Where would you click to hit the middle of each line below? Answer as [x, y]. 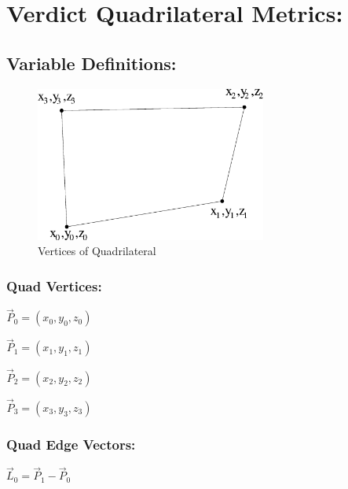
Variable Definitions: [92, 63]
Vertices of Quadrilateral [97, 251]
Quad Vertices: [54, 285]
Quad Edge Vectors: [71, 444]
